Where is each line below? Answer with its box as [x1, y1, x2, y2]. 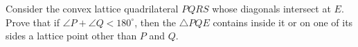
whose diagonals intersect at [212, 1, 331, 15]
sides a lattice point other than [6, 28, 137, 43]
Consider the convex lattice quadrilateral [6, 1, 179, 15]
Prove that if [6, 15, 60, 29]
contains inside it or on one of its [213, 15, 353, 29]
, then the [134, 15, 177, 29]
